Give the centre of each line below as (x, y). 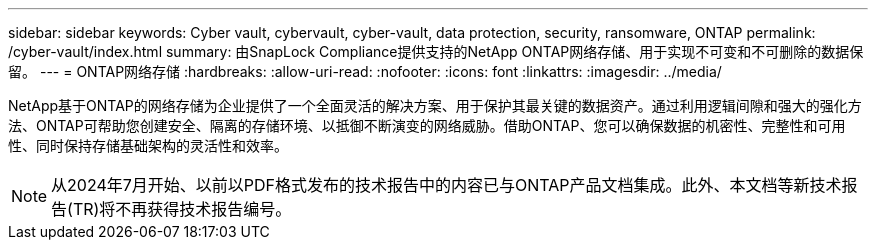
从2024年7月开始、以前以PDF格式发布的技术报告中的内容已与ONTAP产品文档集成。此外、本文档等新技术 (446, 185)
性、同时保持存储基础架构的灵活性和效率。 (148, 145)
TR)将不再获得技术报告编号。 (182, 209)
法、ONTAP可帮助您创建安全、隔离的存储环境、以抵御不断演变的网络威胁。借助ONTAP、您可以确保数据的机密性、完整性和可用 (427, 125)
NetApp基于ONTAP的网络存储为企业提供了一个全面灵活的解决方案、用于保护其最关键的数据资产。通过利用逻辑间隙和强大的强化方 (435, 105)
